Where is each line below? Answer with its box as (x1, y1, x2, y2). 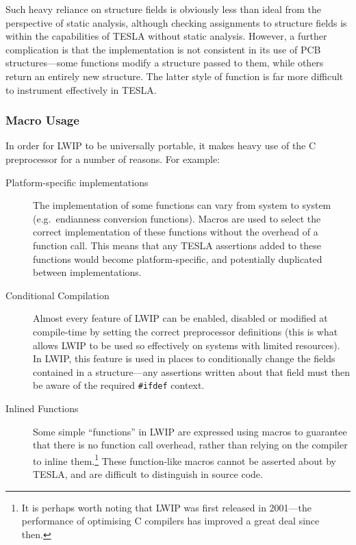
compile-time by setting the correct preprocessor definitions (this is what (33, 324, 338, 338)
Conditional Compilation (5, 288, 110, 302)
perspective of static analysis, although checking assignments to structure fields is (5, 15, 347, 29)
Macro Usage (5, 112, 79, 129)
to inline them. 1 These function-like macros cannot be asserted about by (33, 451, 336, 468)
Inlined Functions (5, 401, 79, 415)
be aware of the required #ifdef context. (33, 378, 205, 392)
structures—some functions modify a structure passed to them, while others (5, 55, 324, 70)
